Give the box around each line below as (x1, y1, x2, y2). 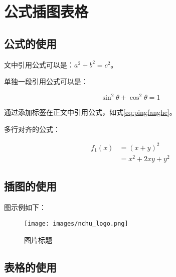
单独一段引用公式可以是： (4, 76, 88, 87)
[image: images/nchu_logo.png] (24, 220, 128, 227)
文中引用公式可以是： (4, 59, 74, 70)
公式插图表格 (4, 1, 89, 22)
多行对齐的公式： (4, 123, 60, 134)
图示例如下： (4, 202, 46, 213)
